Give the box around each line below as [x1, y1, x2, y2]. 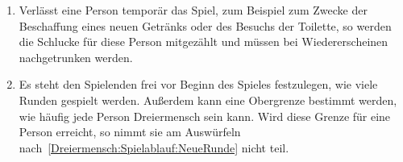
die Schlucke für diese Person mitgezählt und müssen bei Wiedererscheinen [19, 33, 388, 50]
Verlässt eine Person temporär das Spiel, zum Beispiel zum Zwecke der [19, 2, 368, 18]
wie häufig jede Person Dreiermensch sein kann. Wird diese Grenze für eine [19, 107, 391, 124]
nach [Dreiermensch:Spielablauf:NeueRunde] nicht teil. [19, 139, 289, 156]
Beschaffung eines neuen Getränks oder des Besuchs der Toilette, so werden [19, 17, 392, 34]
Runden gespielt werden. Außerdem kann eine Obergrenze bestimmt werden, [19, 91, 397, 108]
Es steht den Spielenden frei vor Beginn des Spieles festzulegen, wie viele [19, 76, 378, 93]
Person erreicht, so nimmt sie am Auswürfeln [19, 123, 241, 140]
